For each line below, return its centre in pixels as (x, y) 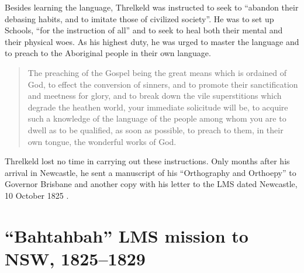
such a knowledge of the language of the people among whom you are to (157, 118)
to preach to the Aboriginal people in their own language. (108, 53)
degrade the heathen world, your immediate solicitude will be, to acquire (158, 107)
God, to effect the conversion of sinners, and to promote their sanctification (163, 84)
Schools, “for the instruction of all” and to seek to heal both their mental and (144, 30)
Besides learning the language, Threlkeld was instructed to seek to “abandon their (152, 7)
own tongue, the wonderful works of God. (102, 141)
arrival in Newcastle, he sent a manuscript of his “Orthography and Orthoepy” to (151, 172)
